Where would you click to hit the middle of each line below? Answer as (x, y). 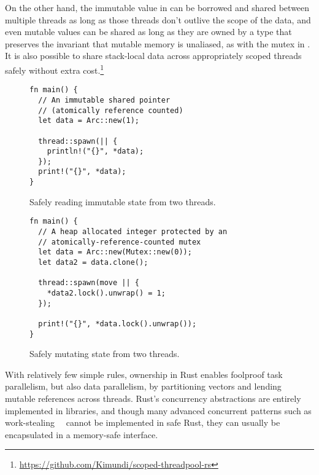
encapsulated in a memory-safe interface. (82, 434)
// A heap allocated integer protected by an (133, 232)
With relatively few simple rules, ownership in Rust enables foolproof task (144, 374)
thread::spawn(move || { (89, 283)
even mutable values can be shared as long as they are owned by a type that (148, 32)
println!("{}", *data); (95, 151)
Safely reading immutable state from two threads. (123, 201)
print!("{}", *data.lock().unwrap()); (117, 324)
